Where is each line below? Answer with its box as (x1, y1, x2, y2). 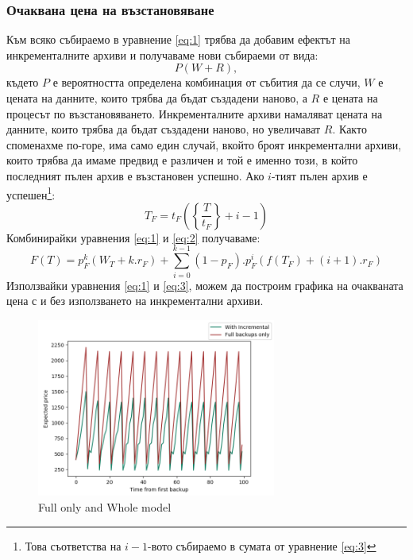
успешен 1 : (6, 183, 56, 203)
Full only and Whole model (38, 498, 172, 515)
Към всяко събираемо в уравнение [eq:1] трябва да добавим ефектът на (6, 31, 351, 48)
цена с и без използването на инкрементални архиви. (6, 292, 264, 309)
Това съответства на (25, 537, 122, 554)
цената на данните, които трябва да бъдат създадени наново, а (6, 90, 307, 106)
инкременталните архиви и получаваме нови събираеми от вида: (6, 46, 318, 63)
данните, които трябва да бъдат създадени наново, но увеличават (6, 121, 321, 137)
